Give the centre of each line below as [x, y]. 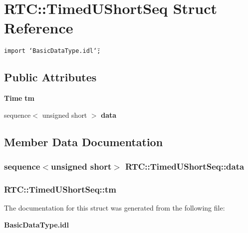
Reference [39, 28]
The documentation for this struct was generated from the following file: [115, 208]
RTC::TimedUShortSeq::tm [60, 189]
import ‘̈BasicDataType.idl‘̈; [52, 51]
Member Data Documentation [84, 141]
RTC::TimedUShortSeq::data [185, 166]
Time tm [19, 98]
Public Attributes [50, 77]
